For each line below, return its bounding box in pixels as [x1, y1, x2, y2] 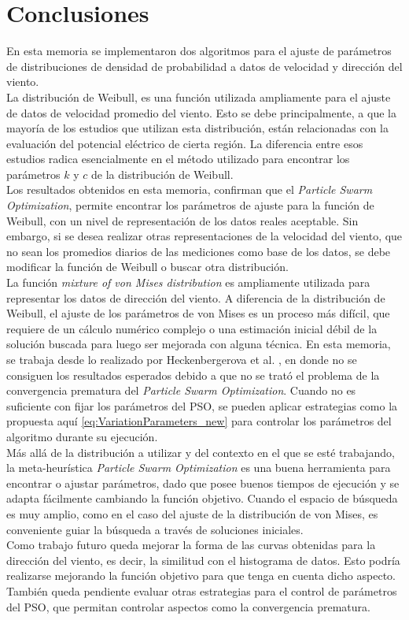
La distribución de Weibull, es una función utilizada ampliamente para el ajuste [6, 88, 391, 105]
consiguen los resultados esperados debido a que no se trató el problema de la [6, 366, 380, 383]
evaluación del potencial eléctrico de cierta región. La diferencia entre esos [6, 135, 363, 151]
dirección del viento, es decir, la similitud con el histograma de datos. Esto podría [6, 551, 400, 568]
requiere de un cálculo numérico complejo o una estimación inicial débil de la [6, 320, 378, 336]
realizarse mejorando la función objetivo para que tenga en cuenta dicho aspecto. [6, 567, 396, 584]
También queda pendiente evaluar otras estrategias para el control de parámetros [6, 582, 397, 599]
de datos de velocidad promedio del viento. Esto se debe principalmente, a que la [6, 104, 396, 121]
